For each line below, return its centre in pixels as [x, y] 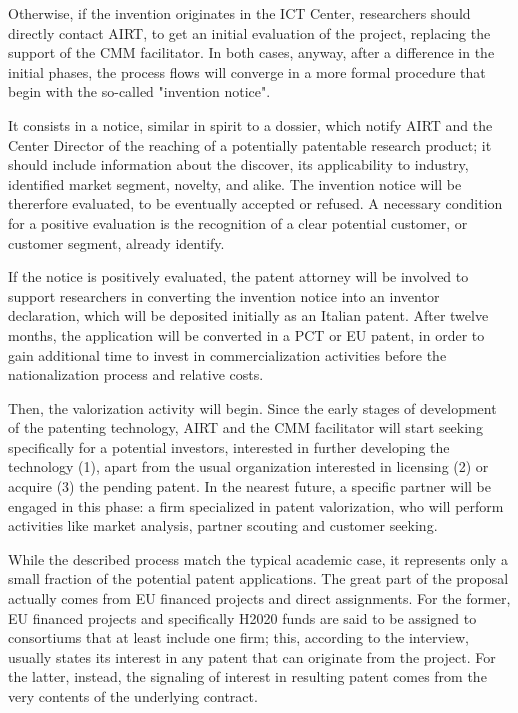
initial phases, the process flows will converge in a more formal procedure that [247, 71]
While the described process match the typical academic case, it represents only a [258, 558]
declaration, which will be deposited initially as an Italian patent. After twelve [248, 315]
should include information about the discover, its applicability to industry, [238, 164]
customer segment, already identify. [116, 242]
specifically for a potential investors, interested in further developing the [229, 446]
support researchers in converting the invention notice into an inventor [224, 295]
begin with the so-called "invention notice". [139, 91]
